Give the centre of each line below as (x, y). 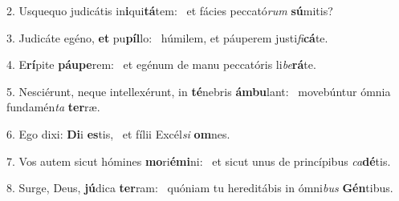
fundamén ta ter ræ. (53, 107)
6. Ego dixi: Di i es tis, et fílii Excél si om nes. (118, 133)
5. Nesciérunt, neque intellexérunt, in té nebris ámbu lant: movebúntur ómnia (199, 91)
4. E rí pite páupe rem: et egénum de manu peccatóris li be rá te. (161, 64)
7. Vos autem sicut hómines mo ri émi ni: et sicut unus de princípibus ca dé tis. (199, 161)
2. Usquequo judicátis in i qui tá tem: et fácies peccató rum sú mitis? (170, 10)
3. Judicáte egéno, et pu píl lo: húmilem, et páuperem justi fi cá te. (167, 37)
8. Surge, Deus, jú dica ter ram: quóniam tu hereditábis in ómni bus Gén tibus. (200, 188)
